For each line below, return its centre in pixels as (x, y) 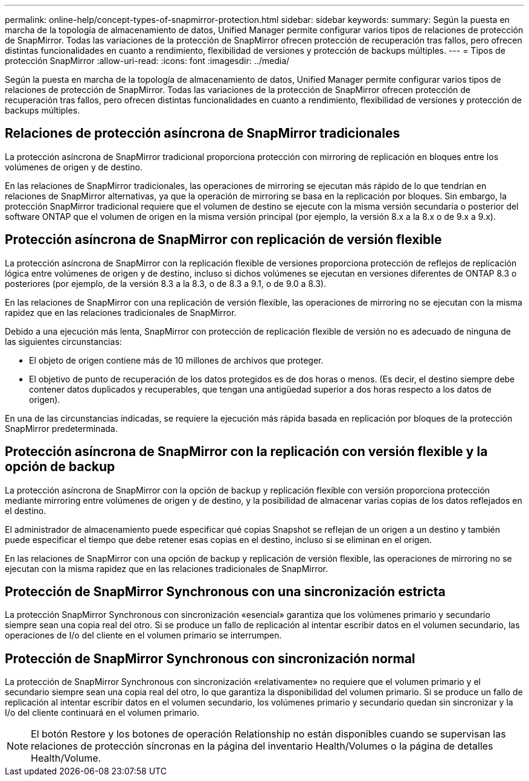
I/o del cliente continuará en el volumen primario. (102, 713)
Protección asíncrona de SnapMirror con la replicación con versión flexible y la (246, 452)
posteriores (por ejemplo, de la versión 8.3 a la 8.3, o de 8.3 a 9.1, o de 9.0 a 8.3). (165, 283)
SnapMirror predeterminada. (61, 428)
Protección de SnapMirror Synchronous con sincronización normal (210, 658)
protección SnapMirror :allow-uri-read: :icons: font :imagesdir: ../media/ (147, 61)
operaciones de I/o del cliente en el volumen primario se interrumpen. (143, 635)
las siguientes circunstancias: (63, 341)
